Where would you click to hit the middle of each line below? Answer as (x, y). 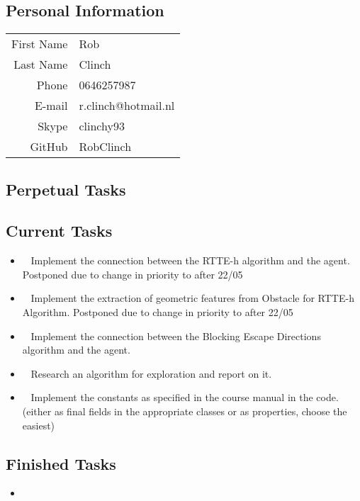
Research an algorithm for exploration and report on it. (151, 373)
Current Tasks (59, 231)
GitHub (49, 147)
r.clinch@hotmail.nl (127, 106)
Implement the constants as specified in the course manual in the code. (185, 397)
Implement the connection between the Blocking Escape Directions (176, 336)
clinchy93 (102, 126)
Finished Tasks (61, 463)
